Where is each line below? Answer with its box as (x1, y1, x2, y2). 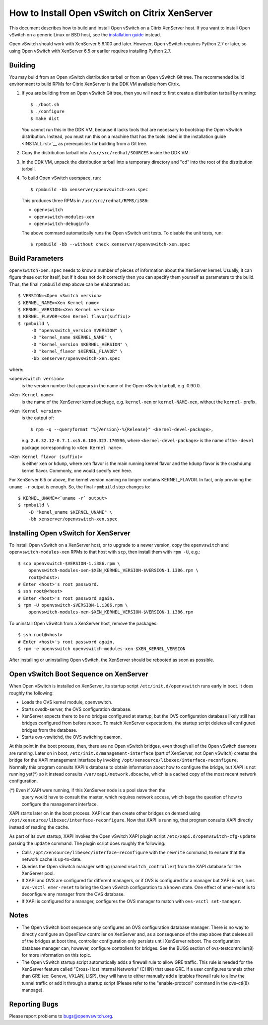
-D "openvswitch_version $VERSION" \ (31, 328, 123, 334)
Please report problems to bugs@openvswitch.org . (9, 1013, 114, 1019)
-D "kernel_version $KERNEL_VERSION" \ (31, 342, 129, 347)
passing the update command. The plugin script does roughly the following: (9, 840, 166, 846)
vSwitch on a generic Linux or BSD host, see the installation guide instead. (9, 31, 161, 37)
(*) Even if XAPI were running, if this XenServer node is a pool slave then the (9, 787, 166, 793)
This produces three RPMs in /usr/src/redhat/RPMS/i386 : (21, 198, 149, 204)
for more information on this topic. (21, 952, 92, 958)
